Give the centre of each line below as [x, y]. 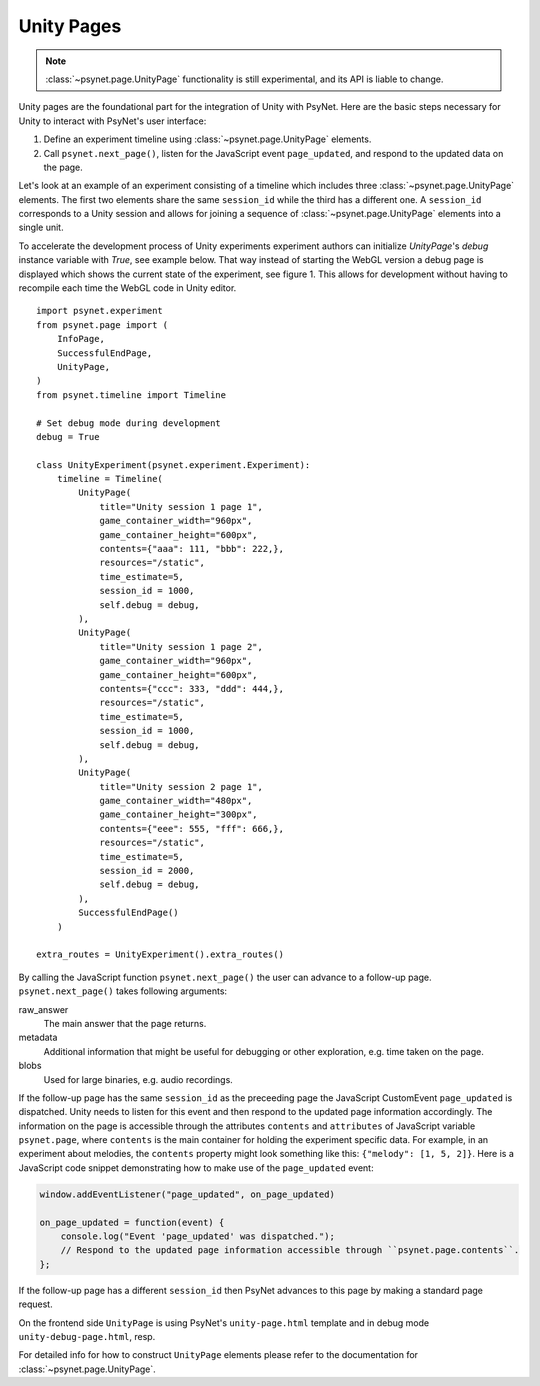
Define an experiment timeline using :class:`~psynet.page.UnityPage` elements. [207, 139]
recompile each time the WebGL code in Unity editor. [127, 288]
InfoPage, [80, 339]
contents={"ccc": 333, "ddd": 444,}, [192, 688]
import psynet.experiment [100, 311]
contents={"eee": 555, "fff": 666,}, [192, 828]
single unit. [41, 227]
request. [36, 1304]
